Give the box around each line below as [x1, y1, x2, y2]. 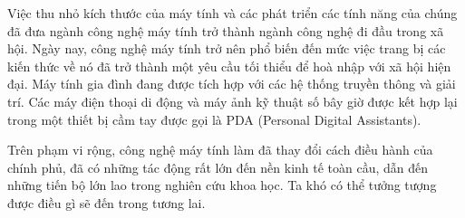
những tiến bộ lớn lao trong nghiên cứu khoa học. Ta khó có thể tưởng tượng [7, 175, 437, 194]
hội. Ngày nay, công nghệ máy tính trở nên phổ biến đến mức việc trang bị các [7, 39, 446, 58]
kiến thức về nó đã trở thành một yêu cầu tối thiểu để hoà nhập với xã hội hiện [7, 56, 451, 75]
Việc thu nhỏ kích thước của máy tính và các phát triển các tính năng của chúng [7, 4, 458, 22]
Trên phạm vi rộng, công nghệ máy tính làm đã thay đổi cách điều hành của [7, 140, 433, 159]
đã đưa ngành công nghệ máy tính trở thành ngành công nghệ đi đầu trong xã [7, 21, 444, 40]
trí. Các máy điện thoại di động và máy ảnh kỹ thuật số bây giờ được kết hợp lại [7, 91, 458, 110]
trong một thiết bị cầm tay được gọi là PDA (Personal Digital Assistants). [7, 109, 421, 128]
